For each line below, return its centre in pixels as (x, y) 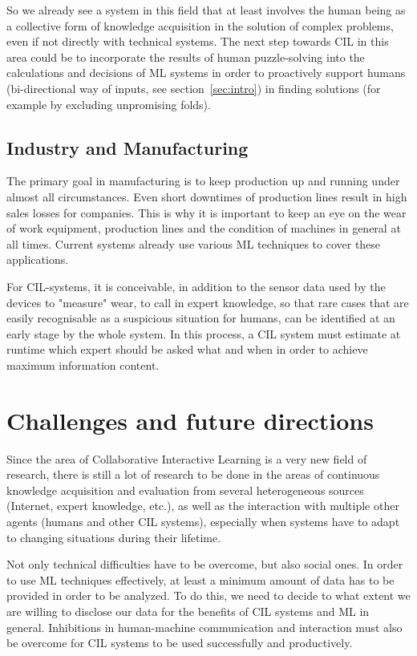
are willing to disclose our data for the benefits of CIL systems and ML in (188, 611)
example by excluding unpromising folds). (109, 104)
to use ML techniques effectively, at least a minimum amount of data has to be (200, 579)
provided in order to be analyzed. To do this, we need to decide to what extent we (208, 595)
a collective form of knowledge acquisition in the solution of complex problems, (200, 25)
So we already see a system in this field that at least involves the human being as (206, 10)
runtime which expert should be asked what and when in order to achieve (187, 349)
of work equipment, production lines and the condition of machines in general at (204, 228)
